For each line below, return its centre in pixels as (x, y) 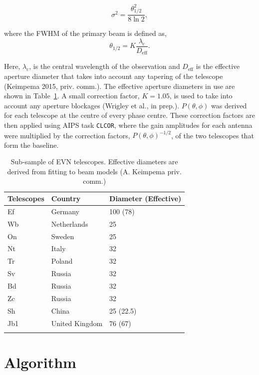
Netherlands (70, 223)
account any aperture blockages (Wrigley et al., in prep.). (92, 105)
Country (66, 198)
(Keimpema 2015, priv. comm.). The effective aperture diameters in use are (120, 86)
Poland (62, 261)
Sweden (63, 236)
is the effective (218, 66)
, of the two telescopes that (213, 135)
